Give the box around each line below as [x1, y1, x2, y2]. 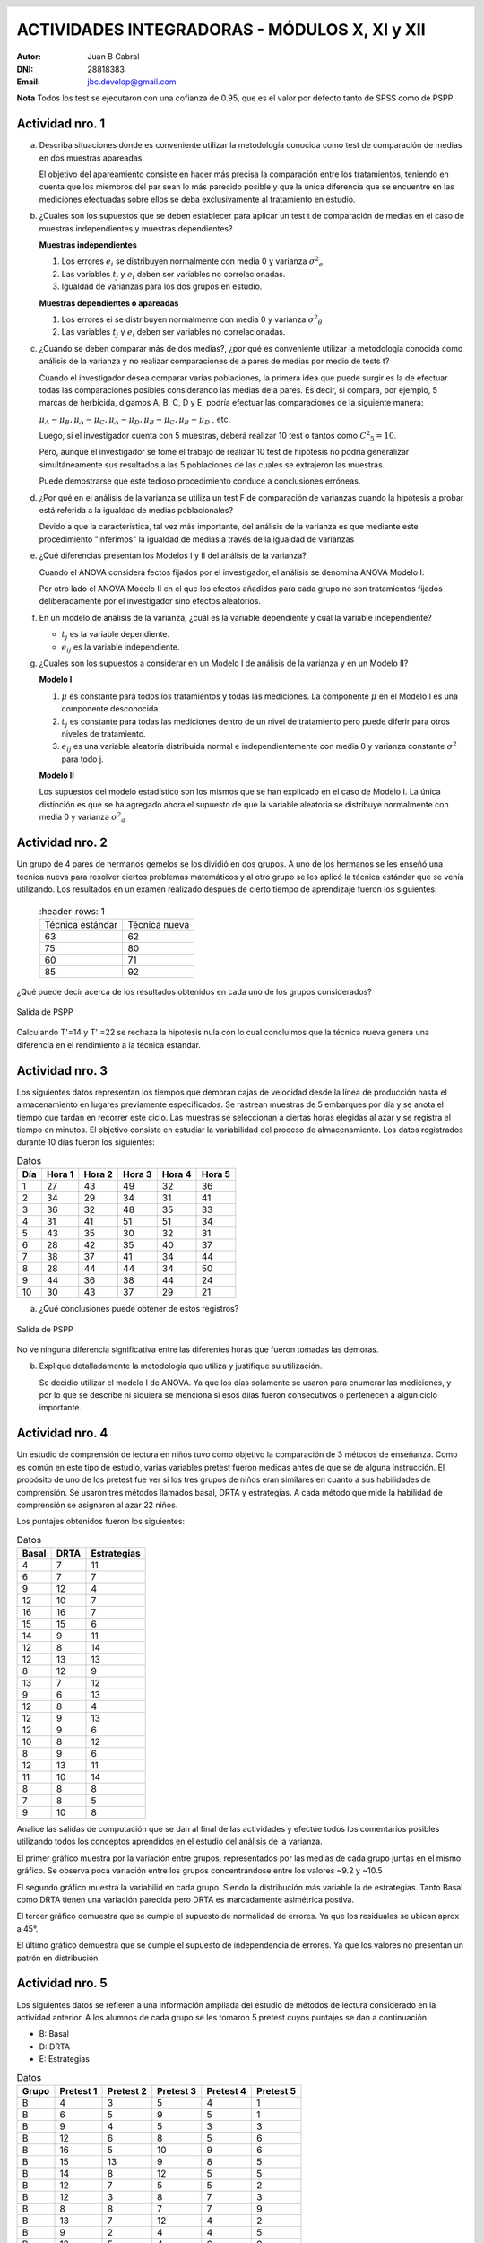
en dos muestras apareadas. [39, 153, 145, 163]
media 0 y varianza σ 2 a [39, 810, 125, 825]
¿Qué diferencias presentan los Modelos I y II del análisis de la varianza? [39, 550, 307, 561]
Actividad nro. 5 [16, 1976, 108, 1991]
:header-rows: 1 [39, 904, 105, 917]
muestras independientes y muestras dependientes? [39, 223, 233, 233]
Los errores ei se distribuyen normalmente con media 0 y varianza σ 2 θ [61, 313, 323, 327]
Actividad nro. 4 [16, 1426, 108, 1441]
